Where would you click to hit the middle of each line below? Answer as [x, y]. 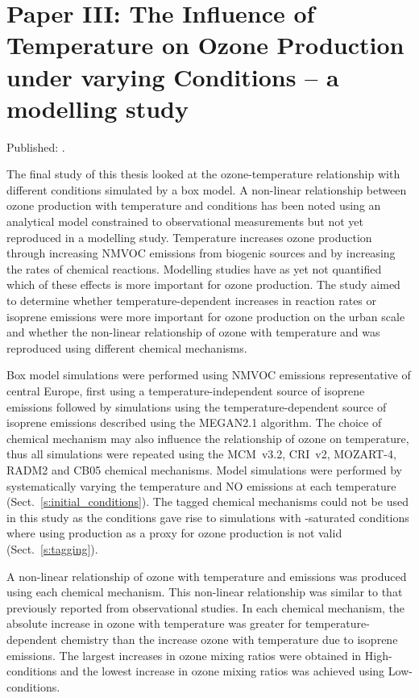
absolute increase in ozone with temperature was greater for [154, 623]
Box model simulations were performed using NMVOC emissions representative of [209, 375]
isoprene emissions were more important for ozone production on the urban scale [206, 316]
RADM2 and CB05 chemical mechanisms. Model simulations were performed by [204, 469]
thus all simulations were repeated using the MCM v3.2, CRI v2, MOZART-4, [201, 454]
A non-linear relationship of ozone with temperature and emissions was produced [207, 576]
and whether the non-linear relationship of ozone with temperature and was [193, 332]
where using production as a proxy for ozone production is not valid [174, 533]
